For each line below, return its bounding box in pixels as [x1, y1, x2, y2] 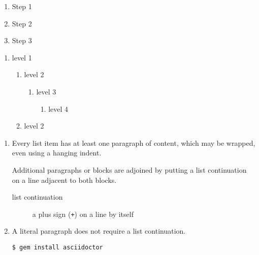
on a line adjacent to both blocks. [12, 174, 117, 185]
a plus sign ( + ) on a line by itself [32, 208, 134, 219]
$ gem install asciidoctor [12, 243, 103, 251]
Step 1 [12, 1, 32, 11]
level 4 [48, 103, 69, 114]
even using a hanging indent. [12, 147, 102, 158]
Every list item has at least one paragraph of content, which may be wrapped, [12, 137, 255, 148]
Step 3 [12, 35, 32, 46]
